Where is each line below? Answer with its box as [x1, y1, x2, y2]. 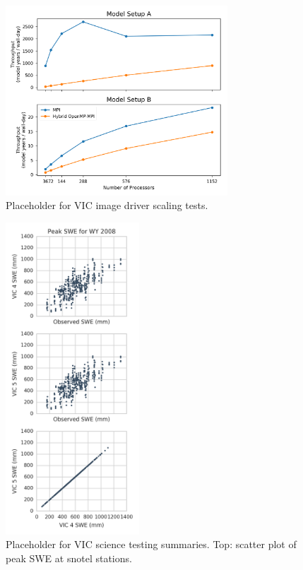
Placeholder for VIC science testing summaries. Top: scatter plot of [6, 537, 297, 552]
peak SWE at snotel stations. [6, 550, 132, 565]
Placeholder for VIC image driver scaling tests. [6, 198, 208, 213]
